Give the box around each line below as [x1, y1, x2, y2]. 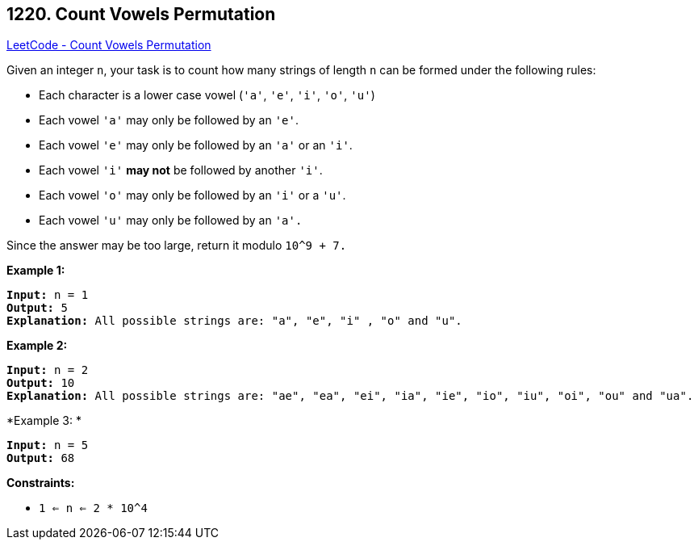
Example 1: [6, 263, 65, 278]
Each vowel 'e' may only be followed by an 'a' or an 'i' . [39, 138, 353, 153]
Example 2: [6, 338, 68, 353]
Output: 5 [6, 301, 68, 315]
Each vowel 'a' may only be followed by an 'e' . [39, 113, 299, 128]
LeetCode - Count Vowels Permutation [6, 38, 211, 52]
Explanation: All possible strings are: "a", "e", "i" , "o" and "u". [6, 314, 462, 328]
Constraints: [6, 476, 75, 490]
